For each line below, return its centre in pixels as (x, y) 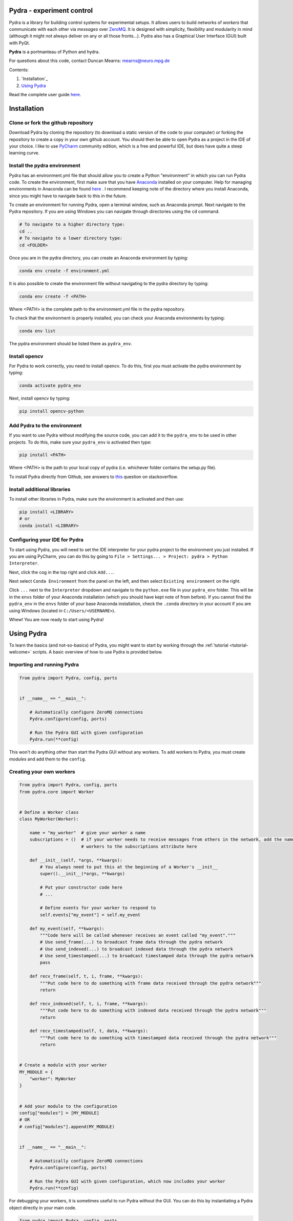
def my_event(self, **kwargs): (67, 928)
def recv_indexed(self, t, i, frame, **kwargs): (89, 1003)
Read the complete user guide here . (45, 95)
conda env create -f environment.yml (64, 271)
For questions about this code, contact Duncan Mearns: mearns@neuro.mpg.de (89, 61)
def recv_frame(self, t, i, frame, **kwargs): (86, 976)
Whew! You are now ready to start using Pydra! (56, 620)
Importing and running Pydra (44, 665)
